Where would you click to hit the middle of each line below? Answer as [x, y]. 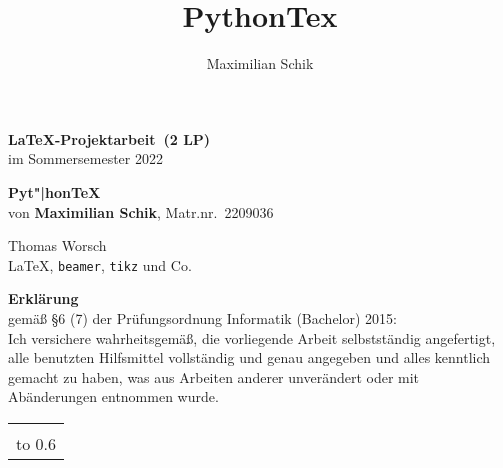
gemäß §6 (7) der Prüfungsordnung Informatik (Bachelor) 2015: [202, 317]
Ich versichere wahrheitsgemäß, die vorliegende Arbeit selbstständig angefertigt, [252, 337]
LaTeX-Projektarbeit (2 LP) [109, 138]
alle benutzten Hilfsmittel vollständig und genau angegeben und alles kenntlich [249, 357]
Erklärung [43, 298]
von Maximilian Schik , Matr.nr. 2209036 [141, 211]
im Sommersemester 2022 [85, 158]
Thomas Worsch [57, 245]
